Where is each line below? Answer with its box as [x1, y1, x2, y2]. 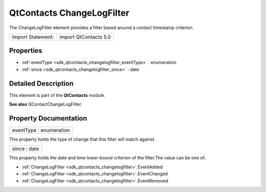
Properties [9, 47, 42, 55]
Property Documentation [9, 114, 87, 123]
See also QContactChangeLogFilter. [9, 101, 82, 107]
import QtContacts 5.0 [59, 33, 111, 40]
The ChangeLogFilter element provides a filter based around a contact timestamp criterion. [9, 25, 194, 31]
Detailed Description [9, 79, 74, 88]
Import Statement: [12, 33, 54, 40]
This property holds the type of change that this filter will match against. [9, 136, 156, 142]
